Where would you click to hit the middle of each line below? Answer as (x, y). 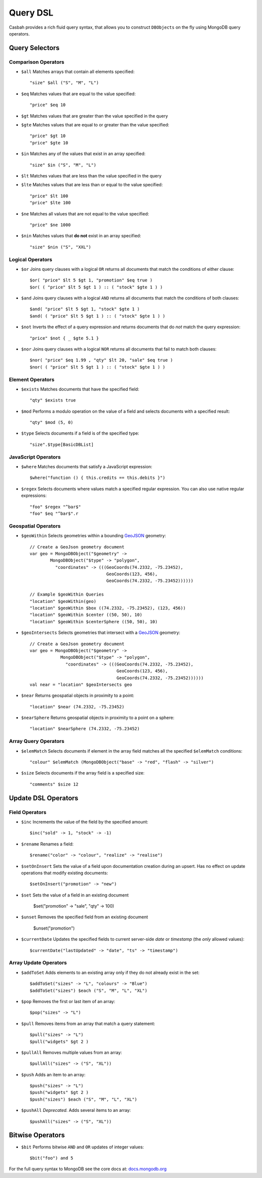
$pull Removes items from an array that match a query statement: (88, 1023)
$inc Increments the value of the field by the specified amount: (85, 822)
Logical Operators (31, 259)
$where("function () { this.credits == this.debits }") (98, 478)
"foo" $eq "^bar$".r (54, 513)
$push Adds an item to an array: (53, 1074)
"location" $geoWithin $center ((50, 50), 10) (86, 615)
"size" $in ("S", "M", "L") (63, 165)
